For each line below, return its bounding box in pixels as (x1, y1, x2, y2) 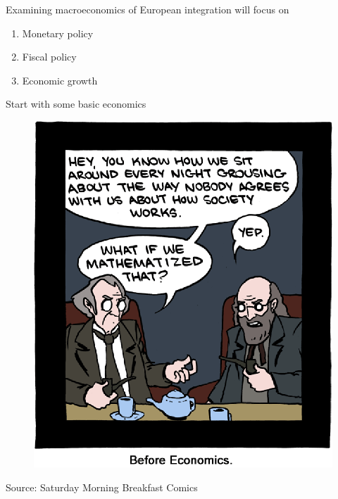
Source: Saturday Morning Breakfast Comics (6, 479, 198, 494)
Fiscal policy (22, 49, 77, 64)
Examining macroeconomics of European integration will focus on (6, 2, 289, 16)
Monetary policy (22, 25, 94, 40)
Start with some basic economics (6, 96, 146, 111)
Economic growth (22, 72, 98, 87)
